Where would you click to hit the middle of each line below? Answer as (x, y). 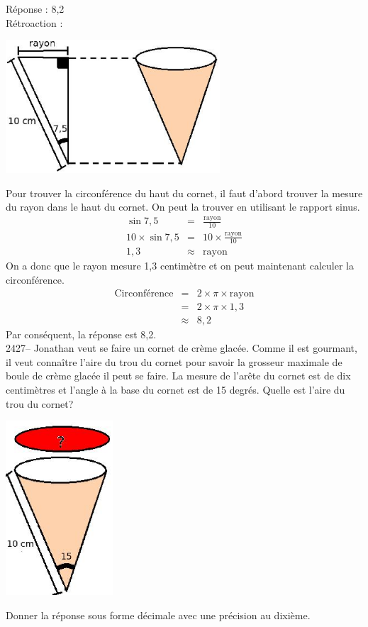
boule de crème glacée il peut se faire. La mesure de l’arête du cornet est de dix (178, 376)
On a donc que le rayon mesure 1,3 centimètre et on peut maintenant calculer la (180, 266)
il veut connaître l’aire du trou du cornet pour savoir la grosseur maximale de (174, 361)
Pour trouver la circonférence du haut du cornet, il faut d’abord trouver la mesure (184, 193)
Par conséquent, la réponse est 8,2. (81, 334)
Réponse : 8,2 (35, 9)
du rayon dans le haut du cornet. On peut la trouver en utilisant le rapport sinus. (183, 207)
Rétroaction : (34, 22)
